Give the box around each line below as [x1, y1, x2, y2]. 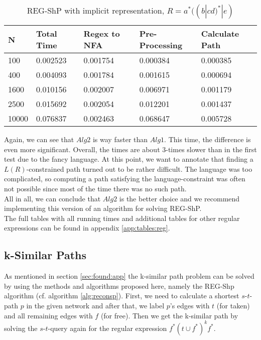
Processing [139, 39, 183, 51]
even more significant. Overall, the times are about [4, 144, 160, 154]
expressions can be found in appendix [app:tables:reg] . [4, 222, 170, 233]
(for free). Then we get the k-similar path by [100, 310, 238, 320]
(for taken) [216, 300, 250, 310]
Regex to [83, 28, 120, 39]
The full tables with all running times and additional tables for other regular [4, 212, 240, 223]
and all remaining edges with [4, 310, 93, 320]
